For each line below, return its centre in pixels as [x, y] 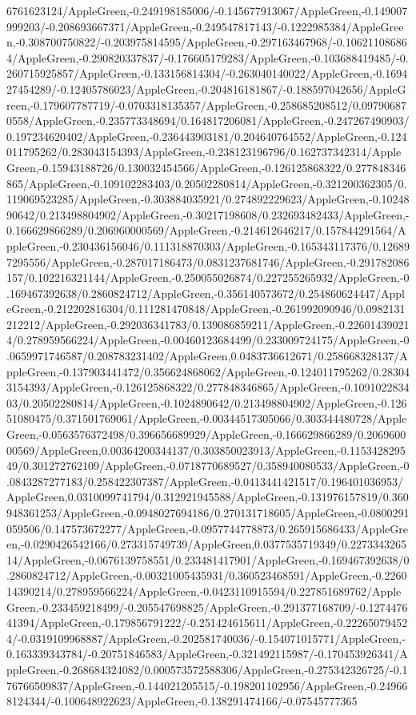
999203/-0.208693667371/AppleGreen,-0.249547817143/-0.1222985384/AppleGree [205, 26]
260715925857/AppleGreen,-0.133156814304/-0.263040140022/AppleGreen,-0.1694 [207, 73]
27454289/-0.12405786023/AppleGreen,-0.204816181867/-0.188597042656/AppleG [206, 88]
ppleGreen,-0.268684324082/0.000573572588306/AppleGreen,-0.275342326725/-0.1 [207, 669]
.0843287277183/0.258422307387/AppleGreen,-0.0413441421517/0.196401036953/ [205, 481]
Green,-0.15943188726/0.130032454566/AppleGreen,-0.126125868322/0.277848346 [206, 167]
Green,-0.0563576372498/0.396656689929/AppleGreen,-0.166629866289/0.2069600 [206, 434]
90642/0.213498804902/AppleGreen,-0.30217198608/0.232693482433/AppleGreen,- [208, 214]
